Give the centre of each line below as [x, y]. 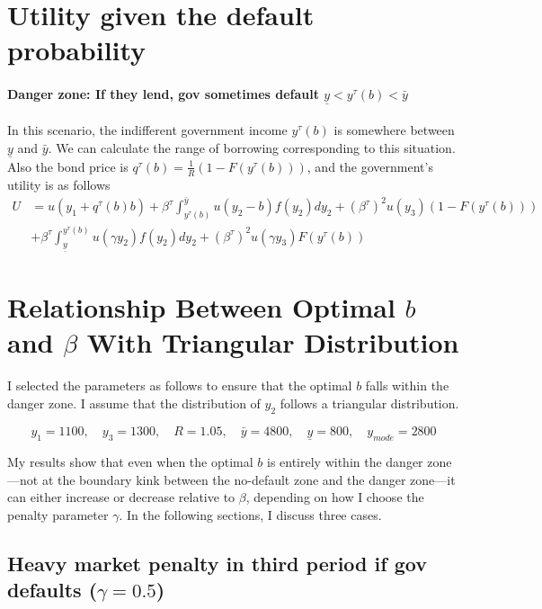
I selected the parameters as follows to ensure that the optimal [180, 385]
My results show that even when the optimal [130, 461]
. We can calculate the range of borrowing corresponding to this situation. [252, 147]
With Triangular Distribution [273, 342]
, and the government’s [370, 166]
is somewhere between [394, 129]
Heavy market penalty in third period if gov [217, 563]
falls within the [407, 385]
